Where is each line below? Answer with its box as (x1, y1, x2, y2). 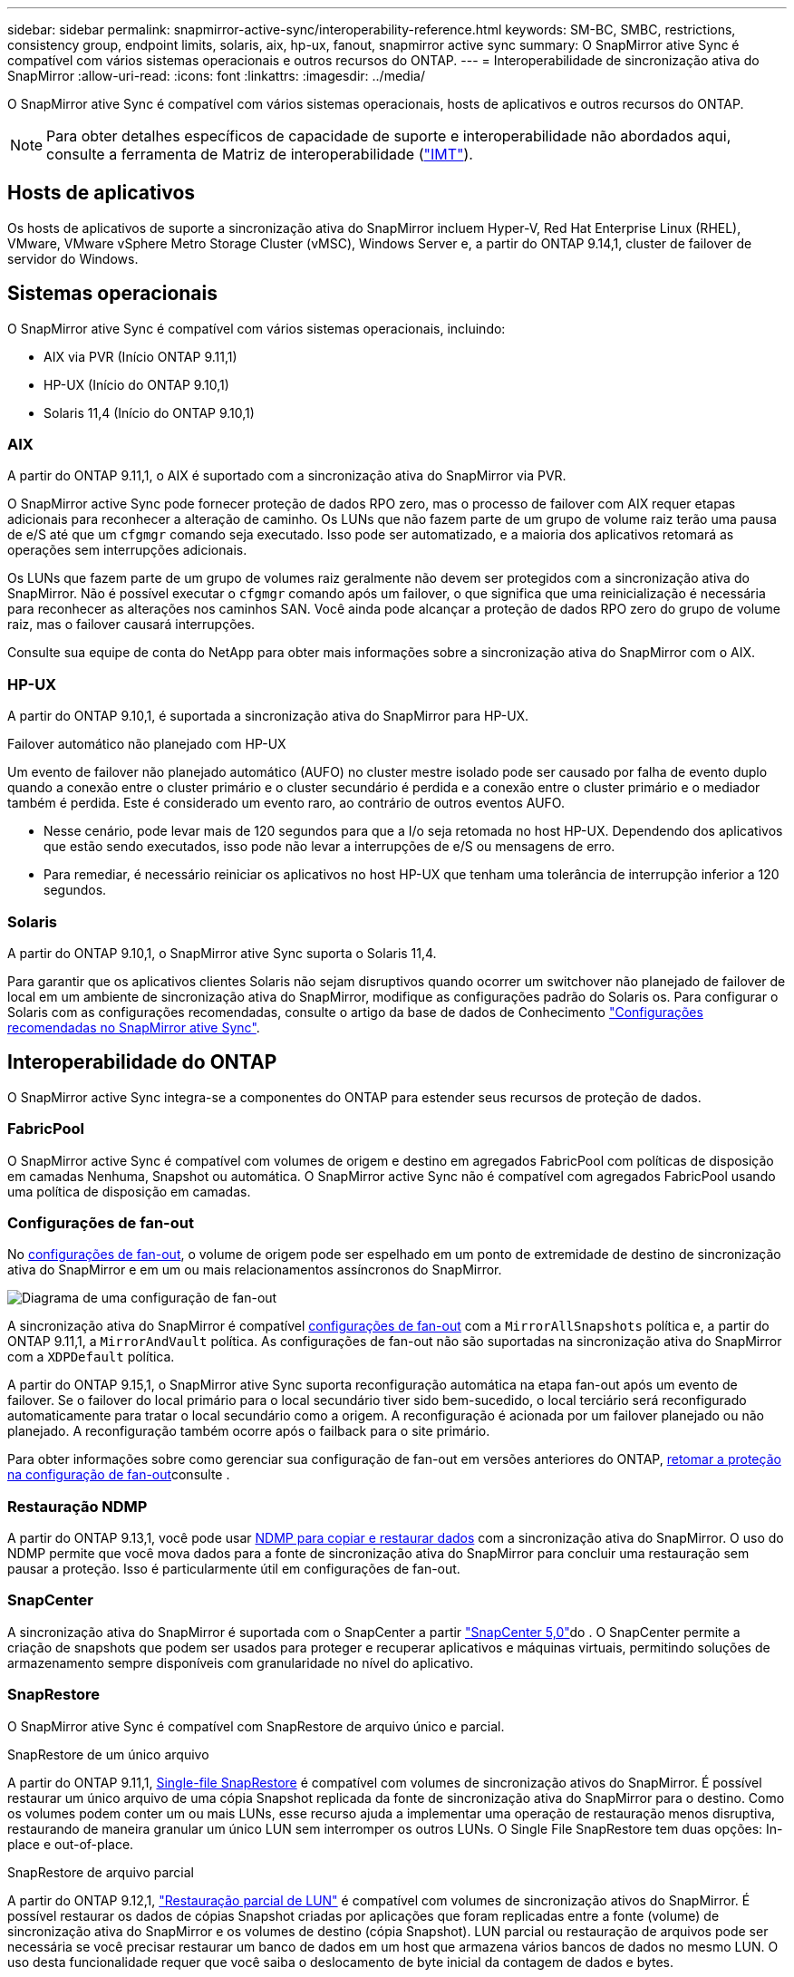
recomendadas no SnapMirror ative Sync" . (7, 1019, 260, 1035)
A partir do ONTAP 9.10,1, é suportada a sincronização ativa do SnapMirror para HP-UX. (7, 708, 529, 724)
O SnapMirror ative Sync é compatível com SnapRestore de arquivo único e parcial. (7, 1718, 505, 1734)
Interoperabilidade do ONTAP (7, 1051, 277, 1074)
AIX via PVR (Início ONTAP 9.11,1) (44, 348, 237, 364)
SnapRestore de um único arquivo (7, 1746, 209, 1762)
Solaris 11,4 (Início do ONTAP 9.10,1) (44, 404, 255, 421)
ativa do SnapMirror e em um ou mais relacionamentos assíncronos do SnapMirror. (7, 1262, 502, 1278)
